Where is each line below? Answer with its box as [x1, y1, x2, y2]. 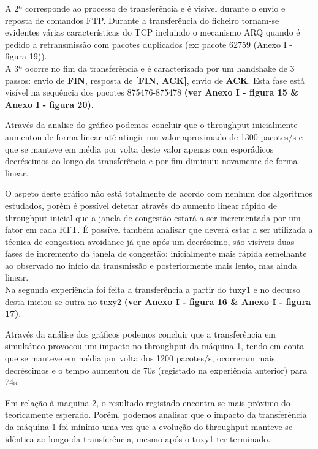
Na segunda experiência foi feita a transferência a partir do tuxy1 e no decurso [5, 283, 300, 296]
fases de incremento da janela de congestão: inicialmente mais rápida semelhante [5, 247, 307, 260]
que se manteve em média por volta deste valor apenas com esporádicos [5, 142, 274, 155]
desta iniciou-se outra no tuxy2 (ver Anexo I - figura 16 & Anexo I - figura [5, 295, 311, 308]
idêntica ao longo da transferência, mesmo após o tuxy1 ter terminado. [5, 432, 271, 445]
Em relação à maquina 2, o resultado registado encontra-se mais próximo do [5, 396, 290, 409]
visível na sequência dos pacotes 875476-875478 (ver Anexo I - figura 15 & [5, 86, 298, 99]
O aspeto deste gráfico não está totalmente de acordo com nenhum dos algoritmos [5, 187, 312, 200]
